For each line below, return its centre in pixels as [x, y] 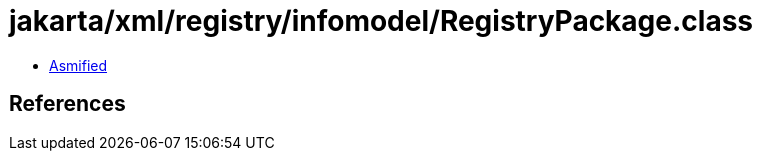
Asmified [78, 65]
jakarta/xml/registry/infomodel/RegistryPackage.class [381, 21]
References [67, 104]
